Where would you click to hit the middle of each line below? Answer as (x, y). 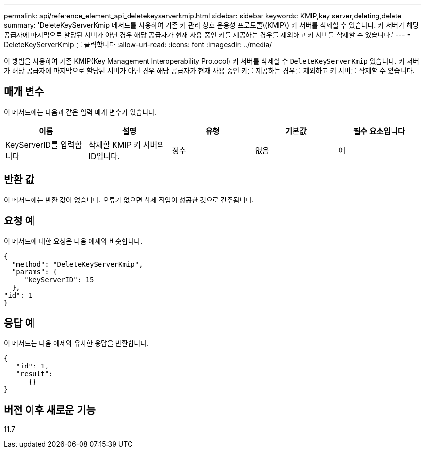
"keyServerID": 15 (59, 279)
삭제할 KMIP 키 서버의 (126, 144)
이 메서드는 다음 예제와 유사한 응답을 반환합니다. (76, 343)
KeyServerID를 (32, 144)
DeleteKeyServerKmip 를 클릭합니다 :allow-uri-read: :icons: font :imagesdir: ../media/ (138, 44)
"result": (35, 374)
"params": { (34, 272)
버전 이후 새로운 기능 (50, 410)
